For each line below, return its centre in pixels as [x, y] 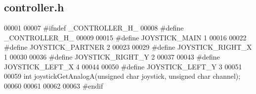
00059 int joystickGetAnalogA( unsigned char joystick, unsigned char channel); [122, 76]
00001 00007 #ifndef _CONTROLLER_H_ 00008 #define [94, 28]
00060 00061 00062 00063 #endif [54, 85]
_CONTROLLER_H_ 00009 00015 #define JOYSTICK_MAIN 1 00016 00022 [125, 37]
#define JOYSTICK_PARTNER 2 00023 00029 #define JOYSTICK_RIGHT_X [128, 47]
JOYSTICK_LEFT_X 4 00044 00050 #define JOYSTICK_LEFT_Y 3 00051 [123, 66]
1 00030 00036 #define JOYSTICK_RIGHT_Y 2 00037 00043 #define [112, 56]
